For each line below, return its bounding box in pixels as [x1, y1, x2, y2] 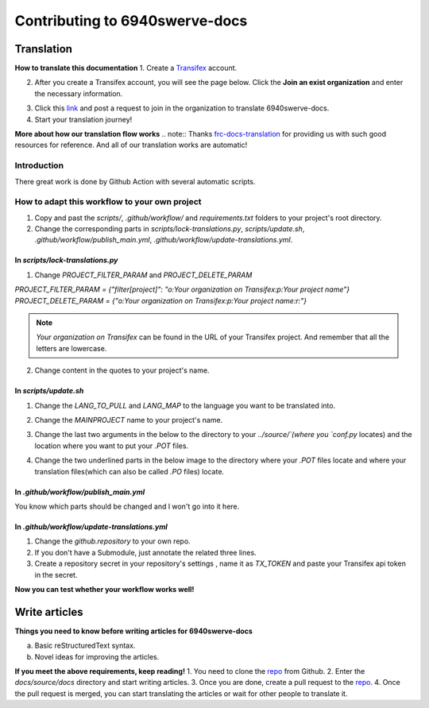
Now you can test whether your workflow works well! [14, 584, 195, 594]
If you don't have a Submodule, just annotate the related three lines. [34, 547, 257, 557]
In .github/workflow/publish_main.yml [14, 487, 145, 497]
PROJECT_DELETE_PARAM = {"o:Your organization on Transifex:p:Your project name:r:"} [14, 296, 307, 305]
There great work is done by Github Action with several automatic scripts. [14, 176, 256, 186]
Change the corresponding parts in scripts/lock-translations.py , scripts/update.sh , [34, 224, 305, 234]
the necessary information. [34, 88, 123, 99]
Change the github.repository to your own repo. [34, 536, 191, 546]
